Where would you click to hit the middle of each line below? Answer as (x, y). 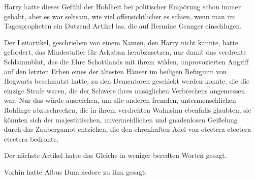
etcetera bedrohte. (31, 138)
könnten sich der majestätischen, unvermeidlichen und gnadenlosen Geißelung (121, 119)
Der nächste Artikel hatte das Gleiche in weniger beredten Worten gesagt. (115, 155)
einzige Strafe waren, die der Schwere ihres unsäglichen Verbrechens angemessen (125, 90)
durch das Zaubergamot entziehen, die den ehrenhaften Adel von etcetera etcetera (127, 129)
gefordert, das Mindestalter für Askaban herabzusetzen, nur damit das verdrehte (125, 52)
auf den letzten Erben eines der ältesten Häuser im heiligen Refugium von (115, 71)
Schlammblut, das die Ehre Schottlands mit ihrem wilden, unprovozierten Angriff (127, 61)
